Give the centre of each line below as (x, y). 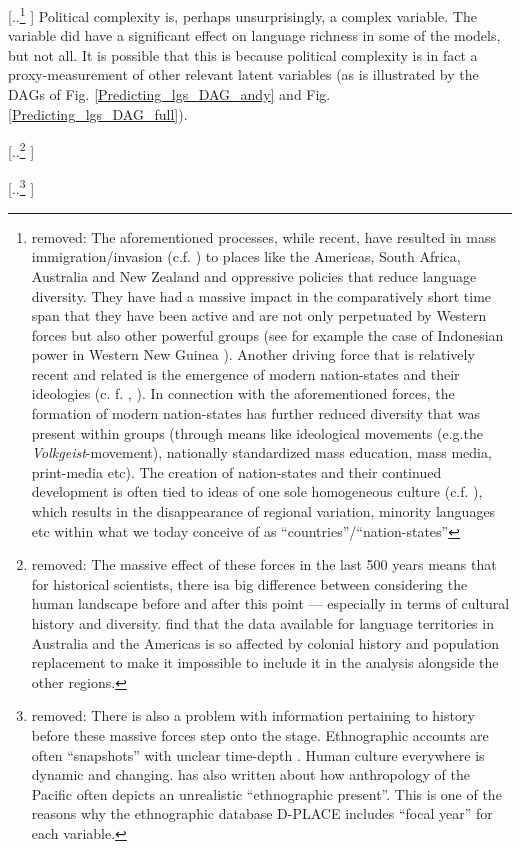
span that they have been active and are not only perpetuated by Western (259, 315)
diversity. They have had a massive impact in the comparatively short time (261, 295)
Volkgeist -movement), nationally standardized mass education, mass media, (261, 452)
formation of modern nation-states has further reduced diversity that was (256, 413)
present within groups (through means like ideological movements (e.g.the (257, 432)
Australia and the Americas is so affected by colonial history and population (265, 642)
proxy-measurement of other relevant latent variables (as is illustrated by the (243, 74)
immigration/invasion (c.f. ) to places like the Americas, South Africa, (246, 256)
